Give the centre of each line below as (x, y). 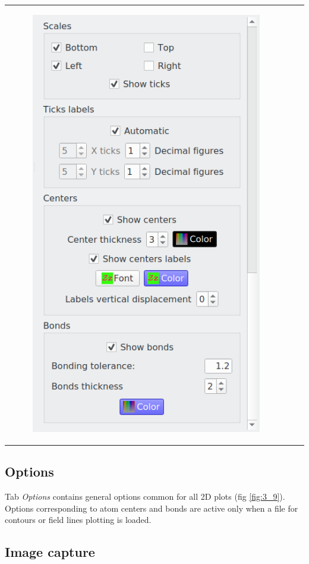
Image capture (50, 552)
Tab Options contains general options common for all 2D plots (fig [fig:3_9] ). (145, 496)
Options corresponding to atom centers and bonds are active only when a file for (152, 508)
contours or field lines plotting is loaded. (78, 520)
